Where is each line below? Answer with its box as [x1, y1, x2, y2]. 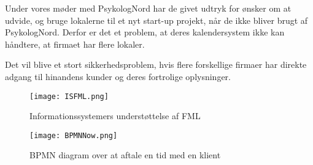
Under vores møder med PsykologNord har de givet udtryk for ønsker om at [5, 2, 292, 14]
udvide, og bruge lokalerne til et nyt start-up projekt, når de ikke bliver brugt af [5, 13, 308, 26]
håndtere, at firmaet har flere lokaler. [5, 37, 145, 50]
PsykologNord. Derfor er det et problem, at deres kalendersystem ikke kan [5, 26, 285, 38]
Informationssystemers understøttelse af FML [29, 109, 201, 122]
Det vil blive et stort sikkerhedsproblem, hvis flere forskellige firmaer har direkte [5, 58, 307, 71]
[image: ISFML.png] [29, 92, 109, 101]
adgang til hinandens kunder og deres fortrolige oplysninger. [5, 70, 231, 82]
